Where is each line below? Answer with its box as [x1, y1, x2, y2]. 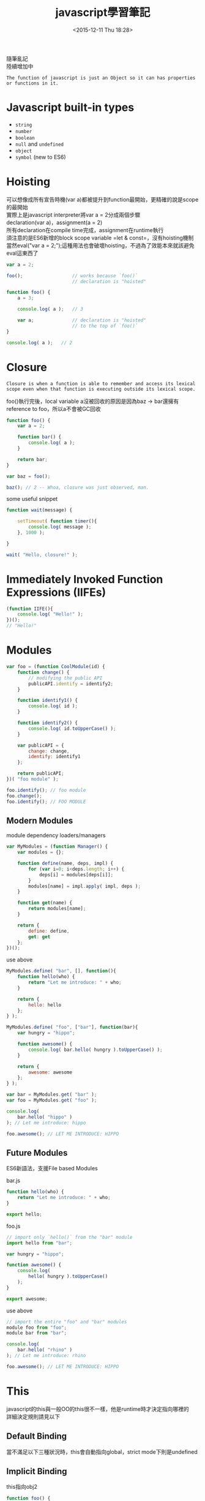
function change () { [17, 669, 70, 675]
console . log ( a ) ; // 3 [17, 306, 84, 312]
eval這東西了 [6, 249, 39, 257]
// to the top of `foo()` [72, 323, 138, 329]
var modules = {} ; [17, 849, 64, 856]
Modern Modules [6, 815, 73, 826]
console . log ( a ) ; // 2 [6, 339, 72, 346]
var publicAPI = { [17, 742, 64, 748]
